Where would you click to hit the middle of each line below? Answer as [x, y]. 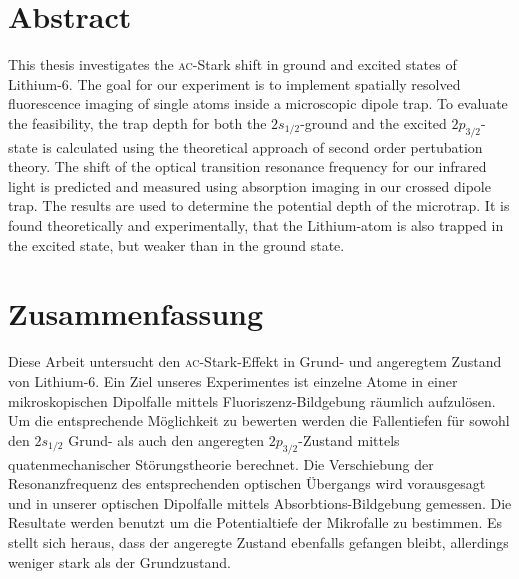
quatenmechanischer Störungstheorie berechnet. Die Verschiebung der [221, 463]
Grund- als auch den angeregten [166, 439]
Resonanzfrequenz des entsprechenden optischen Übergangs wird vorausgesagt [247, 483]
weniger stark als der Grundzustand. [119, 561]
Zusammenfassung [136, 313]
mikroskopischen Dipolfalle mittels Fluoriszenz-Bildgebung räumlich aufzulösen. [252, 400]
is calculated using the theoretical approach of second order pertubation [262, 146]
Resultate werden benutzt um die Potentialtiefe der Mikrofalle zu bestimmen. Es [255, 522]
